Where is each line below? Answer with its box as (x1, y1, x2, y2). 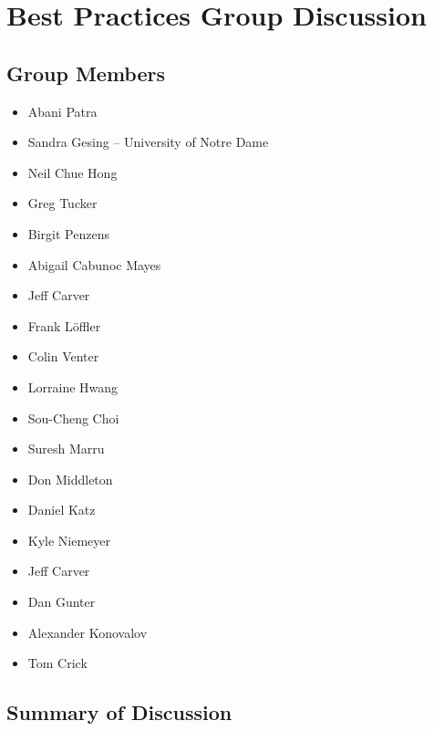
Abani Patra (27, 101, 98, 120)
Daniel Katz (27, 500, 96, 519)
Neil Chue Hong (27, 162, 118, 182)
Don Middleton (27, 469, 113, 488)
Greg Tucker (27, 193, 98, 213)
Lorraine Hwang (27, 377, 119, 396)
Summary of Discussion (6, 698, 232, 726)
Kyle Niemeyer (27, 530, 111, 549)
